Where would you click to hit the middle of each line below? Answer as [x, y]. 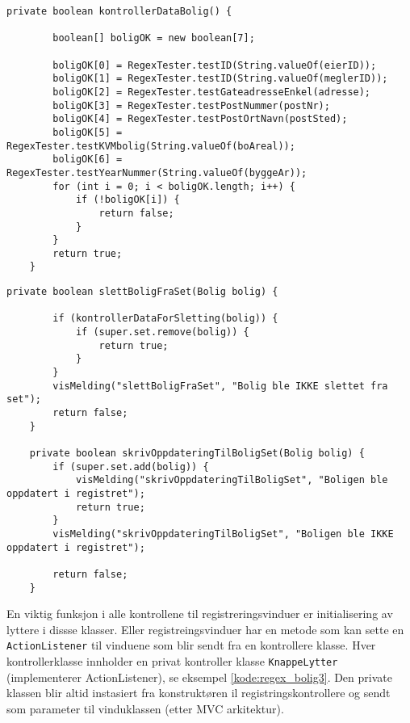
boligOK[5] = [88, 132]
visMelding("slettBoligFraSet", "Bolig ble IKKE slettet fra [220, 386]
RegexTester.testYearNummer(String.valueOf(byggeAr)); [157, 172]
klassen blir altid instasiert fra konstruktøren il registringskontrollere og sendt [199, 693]
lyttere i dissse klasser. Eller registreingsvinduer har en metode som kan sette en [205, 629]
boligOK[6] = [88, 160]
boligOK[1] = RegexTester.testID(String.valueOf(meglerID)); [220, 79]
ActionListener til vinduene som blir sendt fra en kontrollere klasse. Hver [191, 645]
